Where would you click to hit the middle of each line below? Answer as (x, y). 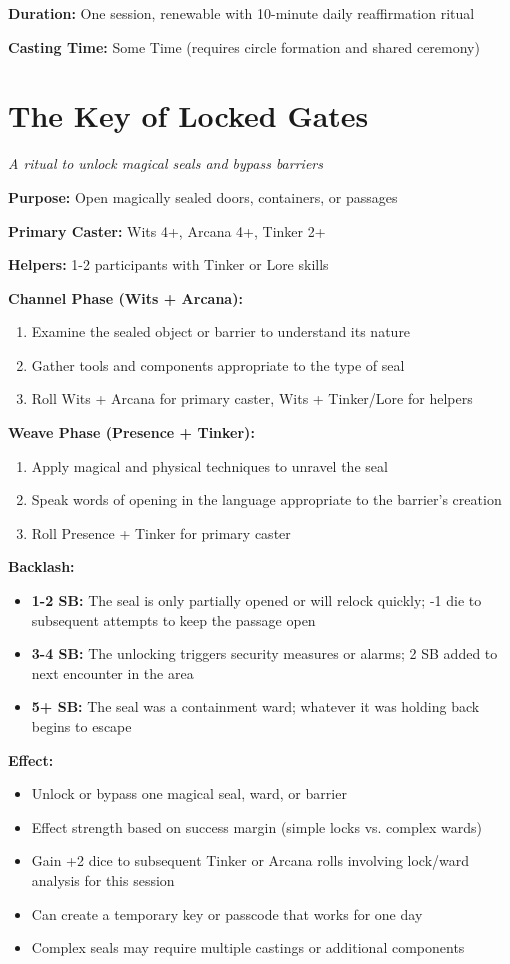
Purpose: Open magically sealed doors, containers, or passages (203, 196)
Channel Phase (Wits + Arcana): (125, 297)
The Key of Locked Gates (188, 115)
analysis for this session (103, 879)
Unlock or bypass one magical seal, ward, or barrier (189, 793)
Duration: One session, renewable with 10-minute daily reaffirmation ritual (241, 13)
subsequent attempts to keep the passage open (173, 619)
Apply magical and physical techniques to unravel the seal (209, 465)
